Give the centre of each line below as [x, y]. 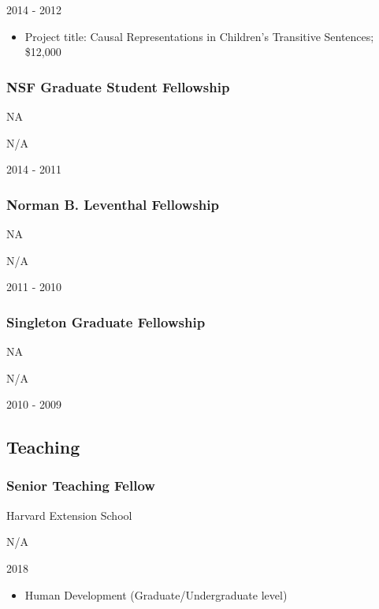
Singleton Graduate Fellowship [106, 321]
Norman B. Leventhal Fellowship [113, 204]
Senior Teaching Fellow [81, 486]
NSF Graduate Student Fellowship [118, 86]
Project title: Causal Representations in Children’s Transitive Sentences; [199, 36]
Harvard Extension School [69, 515]
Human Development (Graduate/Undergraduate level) [156, 594]
